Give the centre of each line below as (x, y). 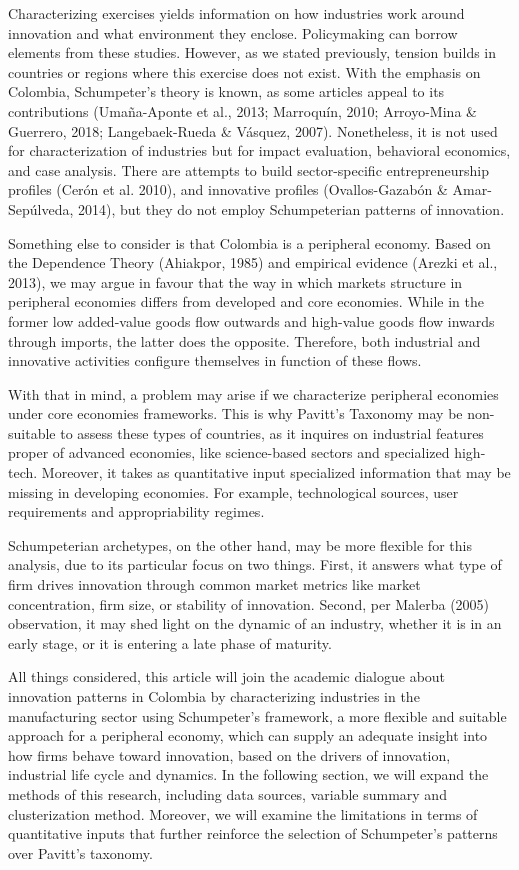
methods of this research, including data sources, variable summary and (227, 793)
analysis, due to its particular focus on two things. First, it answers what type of (255, 564)
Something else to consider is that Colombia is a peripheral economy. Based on (249, 242)
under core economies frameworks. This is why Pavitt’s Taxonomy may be (235, 413)
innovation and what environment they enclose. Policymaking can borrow (233, 32)
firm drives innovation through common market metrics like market (214, 584)
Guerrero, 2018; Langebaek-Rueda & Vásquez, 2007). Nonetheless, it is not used (253, 130)
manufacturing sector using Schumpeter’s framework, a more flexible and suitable (257, 715)
